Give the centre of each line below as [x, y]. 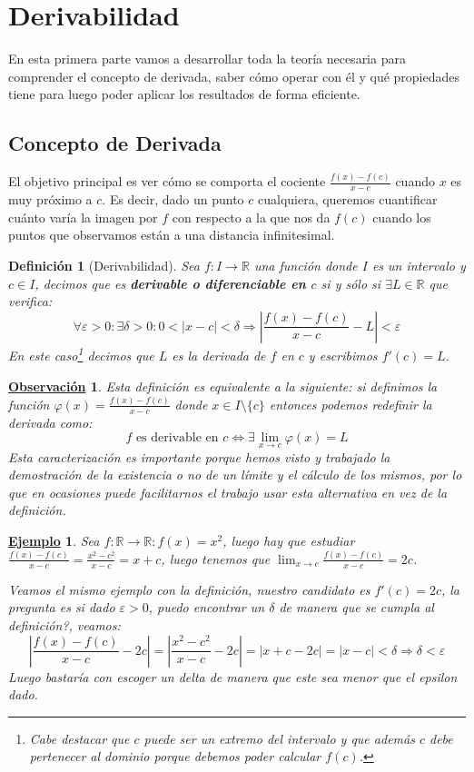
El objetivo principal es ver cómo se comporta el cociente [167, 181]
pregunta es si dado [62, 607]
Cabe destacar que [79, 738]
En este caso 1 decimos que [81, 354]
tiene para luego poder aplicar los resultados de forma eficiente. [184, 94]
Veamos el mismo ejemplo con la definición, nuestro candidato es [189, 589]
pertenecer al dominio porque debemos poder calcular [175, 756]
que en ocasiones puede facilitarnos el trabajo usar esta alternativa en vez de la [228, 492]
